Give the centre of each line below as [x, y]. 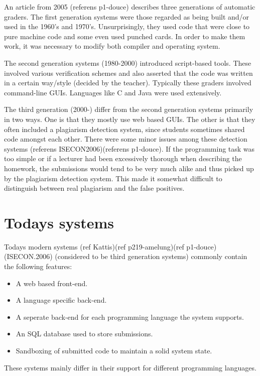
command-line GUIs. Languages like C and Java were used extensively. [113, 92]
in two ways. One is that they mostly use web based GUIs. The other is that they [130, 119]
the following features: [38, 266]
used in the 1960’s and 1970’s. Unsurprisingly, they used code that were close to [127, 26]
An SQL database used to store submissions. [84, 334]
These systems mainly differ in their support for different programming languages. [130, 367]
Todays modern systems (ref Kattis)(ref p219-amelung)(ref [94, 246]
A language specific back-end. [61, 300]
